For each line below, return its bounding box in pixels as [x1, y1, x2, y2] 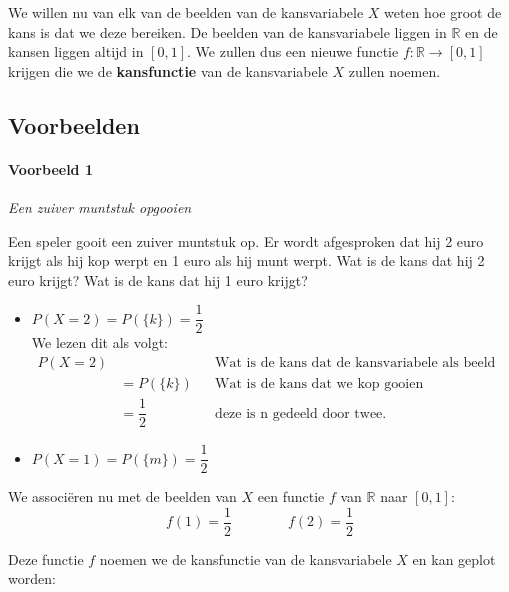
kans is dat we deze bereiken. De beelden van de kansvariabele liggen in [8, 21, 447, 42]
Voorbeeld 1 [8, 158, 93, 179]
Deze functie [8, 548, 84, 569]
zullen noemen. [348, 60, 441, 81]
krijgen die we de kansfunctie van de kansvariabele [8, 60, 328, 81]
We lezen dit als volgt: [31, 332, 168, 353]
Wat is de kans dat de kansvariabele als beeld [215, 356, 496, 370]
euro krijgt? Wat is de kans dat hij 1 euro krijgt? [8, 269, 308, 290]
